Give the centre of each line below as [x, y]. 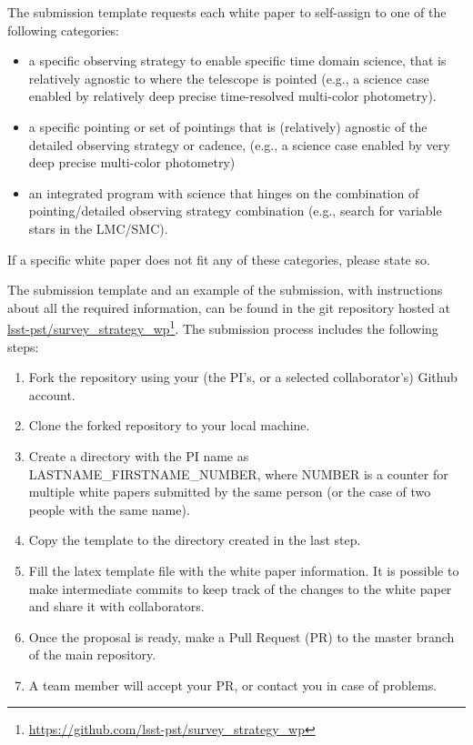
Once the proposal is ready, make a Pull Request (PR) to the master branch [242, 636]
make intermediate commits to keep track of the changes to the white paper [240, 588]
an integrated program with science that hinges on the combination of [224, 192]
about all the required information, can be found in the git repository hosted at [229, 307]
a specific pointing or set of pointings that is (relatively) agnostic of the [228, 126]
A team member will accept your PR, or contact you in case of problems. [233, 685]
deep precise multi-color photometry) [132, 162]
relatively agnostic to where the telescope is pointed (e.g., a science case [229, 78]
